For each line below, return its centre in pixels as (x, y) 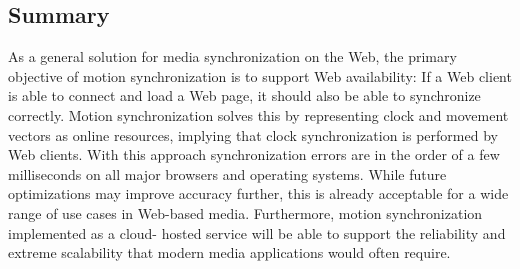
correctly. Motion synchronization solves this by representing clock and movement (258, 114)
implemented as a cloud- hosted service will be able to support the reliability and (257, 232)
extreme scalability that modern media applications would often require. (229, 252)
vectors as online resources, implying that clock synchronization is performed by (253, 134)
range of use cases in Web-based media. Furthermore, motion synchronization (245, 212)
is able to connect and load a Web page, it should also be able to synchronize (244, 95)
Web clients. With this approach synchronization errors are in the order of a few (254, 154)
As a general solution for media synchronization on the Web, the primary (232, 56)
